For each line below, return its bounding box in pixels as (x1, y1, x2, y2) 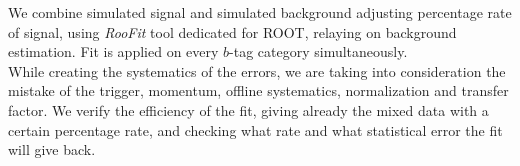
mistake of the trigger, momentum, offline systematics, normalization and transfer (8, 80, 509, 101)
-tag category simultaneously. (229, 41, 408, 62)
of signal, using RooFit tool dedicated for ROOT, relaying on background (8, 21, 457, 42)
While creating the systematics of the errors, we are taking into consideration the (8, 60, 506, 81)
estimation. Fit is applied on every (8, 41, 219, 62)
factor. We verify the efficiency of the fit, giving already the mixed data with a (8, 99, 489, 120)
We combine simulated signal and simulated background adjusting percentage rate (8, 2, 512, 22)
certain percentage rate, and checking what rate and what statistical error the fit (8, 119, 503, 140)
